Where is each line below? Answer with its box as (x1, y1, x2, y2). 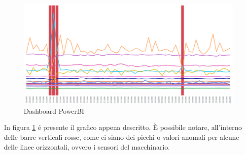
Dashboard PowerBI (24, 105, 84, 116)
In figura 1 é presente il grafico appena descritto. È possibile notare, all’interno (4, 122, 242, 132)
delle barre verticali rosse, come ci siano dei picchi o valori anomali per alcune (4, 132, 239, 142)
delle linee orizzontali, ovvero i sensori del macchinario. (4, 141, 170, 152)
